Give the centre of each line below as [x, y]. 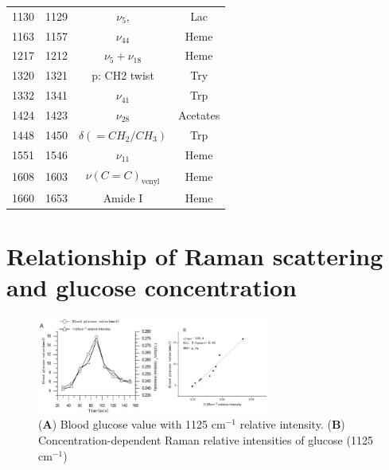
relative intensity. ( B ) [292, 424]
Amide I [123, 197]
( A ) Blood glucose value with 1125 [123, 424]
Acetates [199, 114]
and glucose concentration [152, 287]
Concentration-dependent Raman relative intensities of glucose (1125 [206, 440]
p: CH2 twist [123, 75]
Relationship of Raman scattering [195, 255]
